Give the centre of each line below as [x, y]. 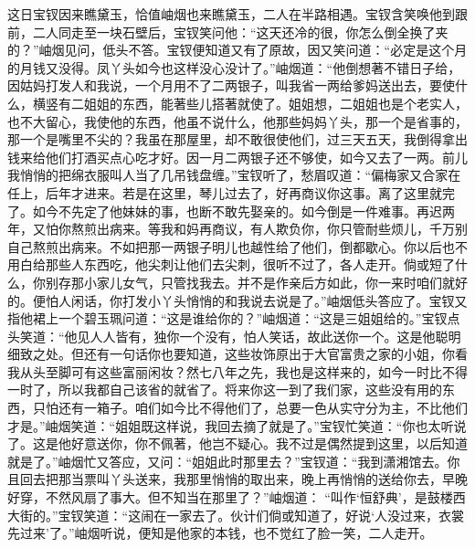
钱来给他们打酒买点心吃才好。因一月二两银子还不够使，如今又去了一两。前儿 [237, 157]
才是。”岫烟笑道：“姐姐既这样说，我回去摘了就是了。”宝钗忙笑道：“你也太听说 [237, 425]
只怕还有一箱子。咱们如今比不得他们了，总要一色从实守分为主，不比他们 [250, 408]
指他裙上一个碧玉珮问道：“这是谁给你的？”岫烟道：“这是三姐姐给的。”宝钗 [227, 318]
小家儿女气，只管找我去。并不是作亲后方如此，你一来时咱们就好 [275, 282]
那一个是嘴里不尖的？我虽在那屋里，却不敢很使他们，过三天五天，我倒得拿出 [237, 139]
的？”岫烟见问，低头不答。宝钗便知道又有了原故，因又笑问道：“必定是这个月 [237, 50]
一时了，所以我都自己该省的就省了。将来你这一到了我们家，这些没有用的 [225, 390]
